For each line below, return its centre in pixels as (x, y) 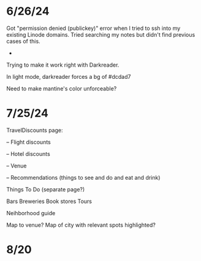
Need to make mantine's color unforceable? (62, 88)
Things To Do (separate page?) (46, 189)
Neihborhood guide (31, 213)
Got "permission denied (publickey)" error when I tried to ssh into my (93, 28)
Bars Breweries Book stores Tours (49, 201)
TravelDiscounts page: (35, 130)
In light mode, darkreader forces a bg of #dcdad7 (69, 76)
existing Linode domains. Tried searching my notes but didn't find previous (101, 34)
